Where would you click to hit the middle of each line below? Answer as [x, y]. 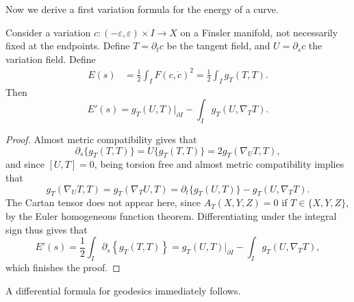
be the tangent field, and [218, 46]
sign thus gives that [47, 229]
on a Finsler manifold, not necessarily [259, 32]
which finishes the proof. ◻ [63, 267]
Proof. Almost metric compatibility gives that [101, 139]
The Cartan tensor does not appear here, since [103, 202]
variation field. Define [51, 59]
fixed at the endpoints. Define [68, 46]
